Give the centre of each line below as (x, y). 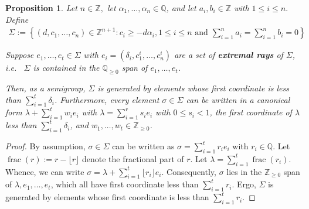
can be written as (143, 146)
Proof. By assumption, (45, 146)
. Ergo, (244, 184)
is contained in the (66, 68)
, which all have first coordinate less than (125, 184)
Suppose (20, 55)
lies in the (244, 171)
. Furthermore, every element (107, 99)
